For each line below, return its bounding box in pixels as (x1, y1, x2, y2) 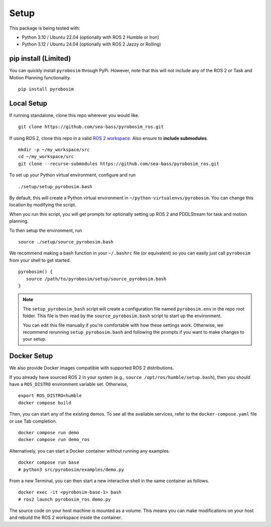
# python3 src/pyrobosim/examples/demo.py (18, 467, 124, 472)
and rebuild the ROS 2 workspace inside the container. (9, 514, 122, 520)
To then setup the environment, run (9, 227, 82, 233)
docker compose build (18, 400, 71, 406)
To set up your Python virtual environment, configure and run (9, 172, 136, 178)
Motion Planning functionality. (9, 74, 71, 80)
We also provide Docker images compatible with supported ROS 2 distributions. (9, 365, 174, 371)
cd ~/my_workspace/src (18, 154, 74, 160)
